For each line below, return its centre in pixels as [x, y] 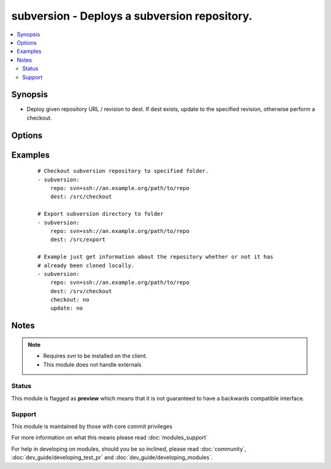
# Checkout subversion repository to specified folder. [123, 171]
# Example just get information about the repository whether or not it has [156, 257]
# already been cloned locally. [86, 265]
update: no [67, 308]
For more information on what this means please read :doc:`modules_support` [109, 438]
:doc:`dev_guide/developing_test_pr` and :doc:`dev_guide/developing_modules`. [112, 457]
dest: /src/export [78, 240]
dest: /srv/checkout [81, 291]
